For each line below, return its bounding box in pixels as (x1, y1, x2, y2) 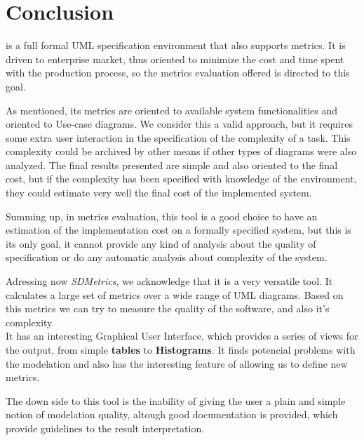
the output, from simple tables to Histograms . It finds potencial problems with (6, 342, 356, 356)
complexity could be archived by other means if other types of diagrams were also (6, 144, 357, 159)
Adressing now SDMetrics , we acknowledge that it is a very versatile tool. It (6, 274, 333, 288)
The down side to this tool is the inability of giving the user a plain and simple (6, 393, 346, 408)
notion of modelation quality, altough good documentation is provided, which (6, 407, 338, 422)
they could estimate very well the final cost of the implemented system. (6, 185, 312, 200)
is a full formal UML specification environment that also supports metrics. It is (6, 38, 346, 53)
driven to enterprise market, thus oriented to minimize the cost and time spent (6, 51, 344, 66)
